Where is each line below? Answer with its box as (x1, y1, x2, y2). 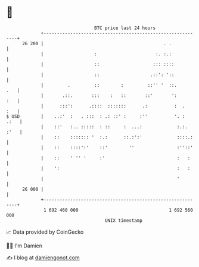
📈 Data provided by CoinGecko (6, 228, 84, 235)
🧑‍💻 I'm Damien (6, 242, 43, 249)
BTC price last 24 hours (94, 25, 156, 31)
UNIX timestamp (104, 217, 143, 224)
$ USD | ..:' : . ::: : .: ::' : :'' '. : (6, 113, 185, 120)
